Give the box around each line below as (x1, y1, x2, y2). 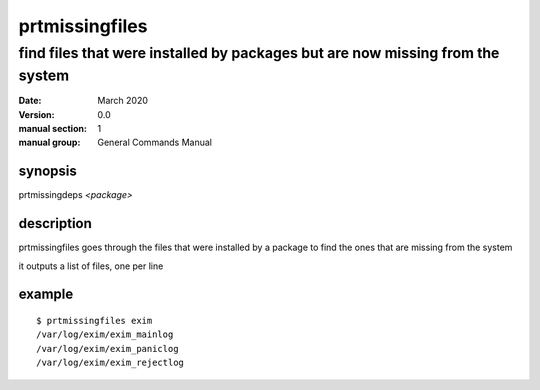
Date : (18, 95, 42, 107)
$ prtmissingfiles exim (36, 315, 153, 327)
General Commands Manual (97, 136, 212, 149)
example (18, 286, 74, 303)
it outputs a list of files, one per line (18, 260, 164, 272)
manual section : (18, 123, 87, 135)
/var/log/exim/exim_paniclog (36, 343, 179, 354)
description (18, 215, 92, 232)
